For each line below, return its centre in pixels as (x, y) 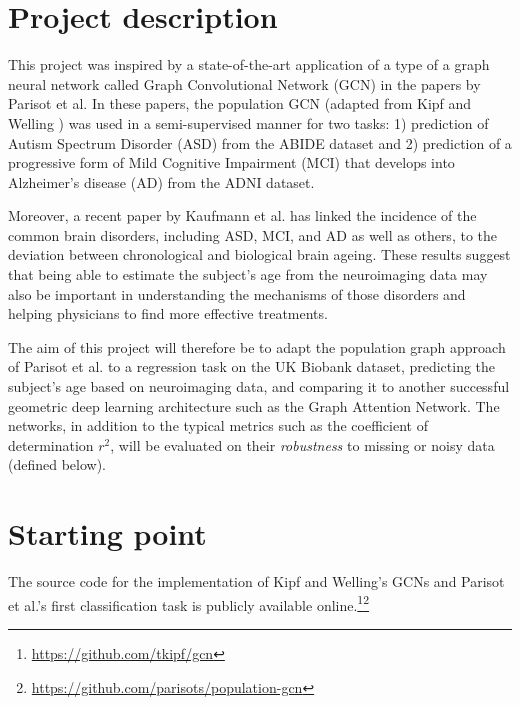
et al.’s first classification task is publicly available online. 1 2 (189, 603)
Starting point (107, 533)
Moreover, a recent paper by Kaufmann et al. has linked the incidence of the (242, 215)
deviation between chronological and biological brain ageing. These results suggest (259, 254)
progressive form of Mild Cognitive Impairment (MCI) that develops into (231, 162)
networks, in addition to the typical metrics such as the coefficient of (218, 425)
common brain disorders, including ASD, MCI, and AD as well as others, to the (252, 234)
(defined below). (57, 464)
